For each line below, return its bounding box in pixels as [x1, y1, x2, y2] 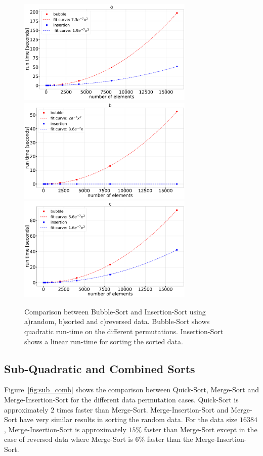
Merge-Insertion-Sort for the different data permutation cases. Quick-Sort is [4, 394, 239, 404]
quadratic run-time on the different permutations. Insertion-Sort [24, 326, 224, 336]
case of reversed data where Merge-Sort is [4, 434, 133, 444]
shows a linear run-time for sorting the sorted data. [24, 336, 183, 346]
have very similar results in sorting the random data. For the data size [19, 414, 238, 425]
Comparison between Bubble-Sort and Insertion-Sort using [24, 306, 206, 316]
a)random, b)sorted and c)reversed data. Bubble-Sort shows [24, 316, 210, 327]
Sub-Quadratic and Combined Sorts [4, 360, 195, 376]
